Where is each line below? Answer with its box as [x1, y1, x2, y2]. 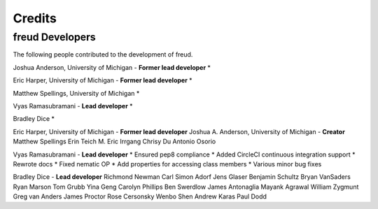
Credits [13, 10, 57, 26]
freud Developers [13, 31, 96, 43]
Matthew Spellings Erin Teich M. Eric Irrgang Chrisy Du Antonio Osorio [13, 137, 216, 146]
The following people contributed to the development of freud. [13, 50, 193, 59]
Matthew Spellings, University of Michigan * [13, 89, 140, 97]
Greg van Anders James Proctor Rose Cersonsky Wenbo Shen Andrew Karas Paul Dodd [13, 192, 267, 201]
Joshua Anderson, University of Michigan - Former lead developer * [13, 63, 211, 71]
